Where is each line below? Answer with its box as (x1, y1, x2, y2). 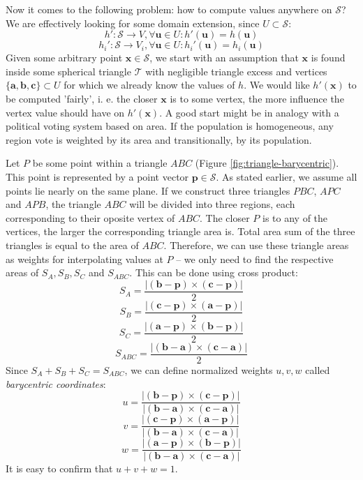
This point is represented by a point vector (6, 169, 189, 183)
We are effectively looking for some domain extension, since (6, 15, 260, 30)
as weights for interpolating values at (6, 251, 163, 266)
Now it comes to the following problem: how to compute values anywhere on (6, 2, 332, 16)
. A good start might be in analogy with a (159, 105, 339, 119)
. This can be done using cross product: (129, 265, 298, 280)
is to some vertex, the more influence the (170, 91, 344, 105)
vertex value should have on (6, 105, 125, 119)
